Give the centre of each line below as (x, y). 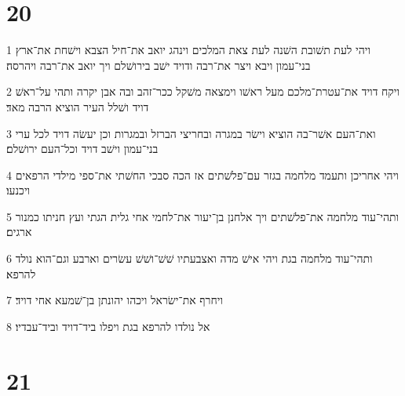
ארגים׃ (19, 232)
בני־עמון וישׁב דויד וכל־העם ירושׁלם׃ (82, 149)
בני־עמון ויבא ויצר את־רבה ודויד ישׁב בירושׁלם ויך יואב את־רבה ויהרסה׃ (159, 65)
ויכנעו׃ (18, 190)
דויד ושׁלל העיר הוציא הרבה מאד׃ (78, 106)
